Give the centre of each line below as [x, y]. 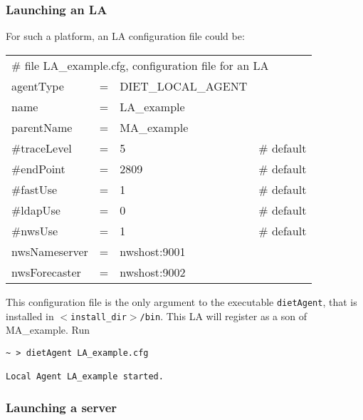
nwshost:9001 [153, 251]
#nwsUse [35, 230]
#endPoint [38, 168]
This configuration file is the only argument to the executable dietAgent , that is [181, 301]
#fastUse [35, 189]
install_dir [99, 317]
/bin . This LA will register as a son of [223, 316]
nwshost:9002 [153, 272]
